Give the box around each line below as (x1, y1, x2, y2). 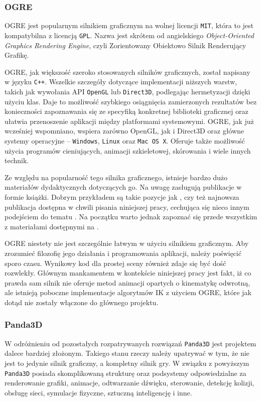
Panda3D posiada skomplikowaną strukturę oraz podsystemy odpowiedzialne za (5, 367, 246, 378)
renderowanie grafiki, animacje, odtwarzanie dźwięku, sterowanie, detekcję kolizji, (5, 377, 254, 388)
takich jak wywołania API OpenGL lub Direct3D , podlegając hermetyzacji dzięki (5, 86, 250, 96)
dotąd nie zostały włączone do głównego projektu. (5, 297, 159, 307)
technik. (5, 155, 29, 166)
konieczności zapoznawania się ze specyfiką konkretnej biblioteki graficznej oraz (5, 106, 248, 116)
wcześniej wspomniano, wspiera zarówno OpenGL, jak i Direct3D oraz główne (5, 125, 244, 136)
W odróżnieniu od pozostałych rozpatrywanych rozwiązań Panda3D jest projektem (5, 338, 256, 348)
